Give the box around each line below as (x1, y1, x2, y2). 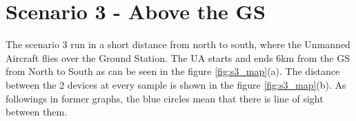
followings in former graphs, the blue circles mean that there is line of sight (6, 91, 324, 105)
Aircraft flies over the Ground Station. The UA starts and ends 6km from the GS (6, 50, 350, 65)
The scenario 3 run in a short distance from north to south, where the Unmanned (6, 37, 350, 52)
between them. (6, 104, 68, 119)
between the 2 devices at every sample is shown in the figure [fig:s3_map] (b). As (6, 77, 346, 91)
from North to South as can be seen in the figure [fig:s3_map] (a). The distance (6, 64, 340, 78)
